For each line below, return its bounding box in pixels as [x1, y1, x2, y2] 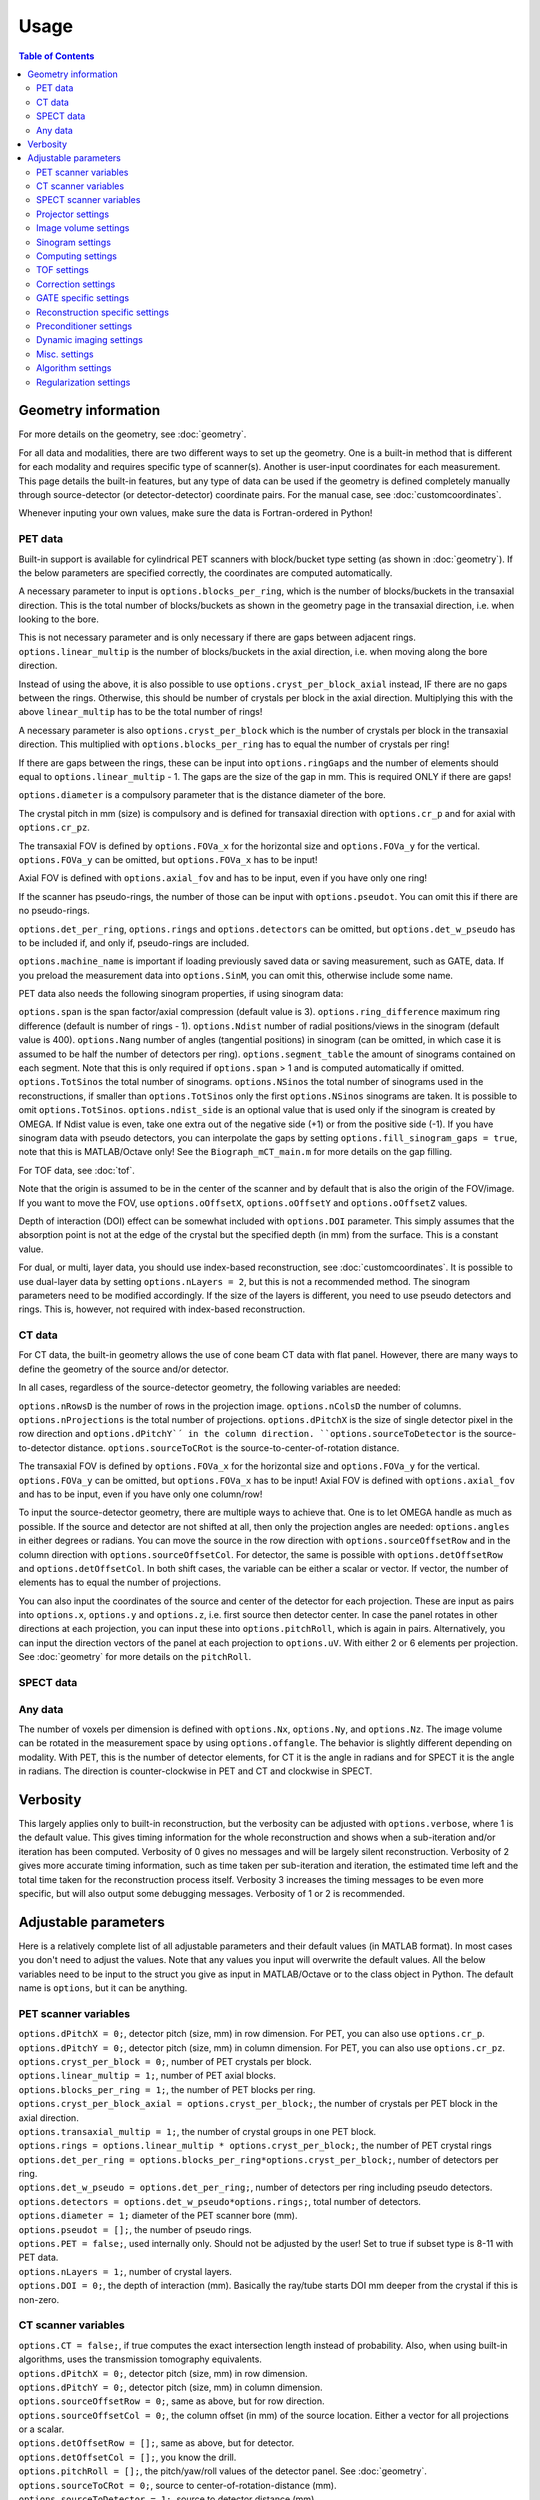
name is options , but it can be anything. [18, 1982, 188, 1994]
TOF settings [36, 264, 89, 276]
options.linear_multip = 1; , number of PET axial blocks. [18, 2070, 277, 2082]
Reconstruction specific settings [36, 306, 170, 318]
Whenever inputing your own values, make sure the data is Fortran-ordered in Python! [18, 507, 373, 519]
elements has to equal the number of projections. [18, 1576, 222, 1589]
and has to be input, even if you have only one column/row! [18, 1488, 263, 1500]
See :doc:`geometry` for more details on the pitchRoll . [18, 1651, 252, 1663]
